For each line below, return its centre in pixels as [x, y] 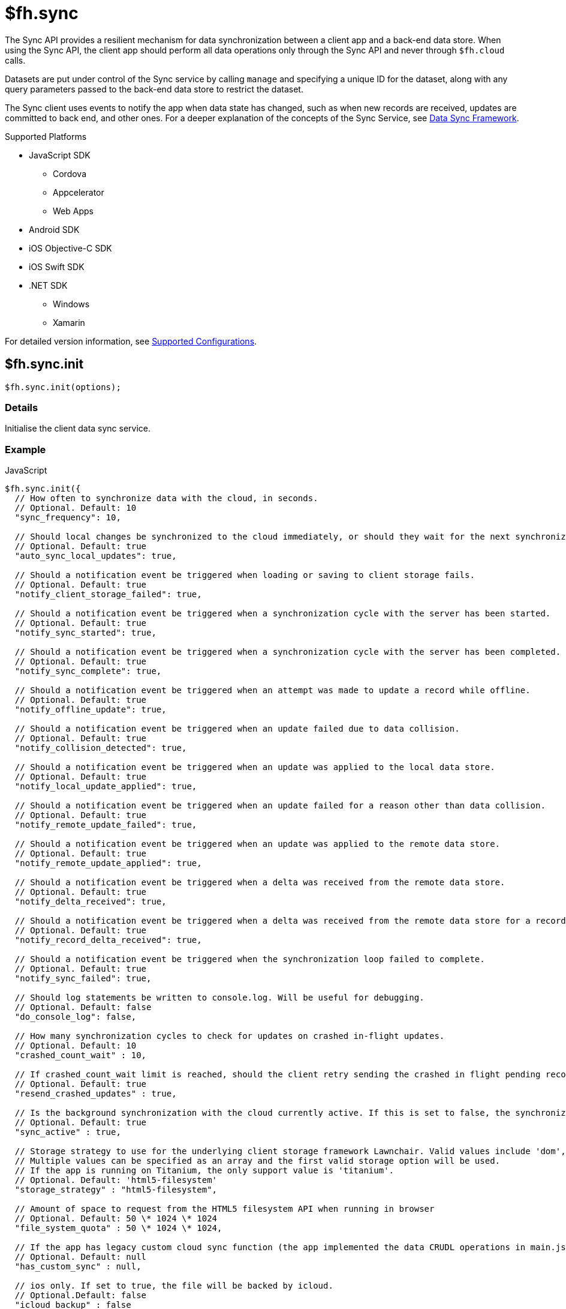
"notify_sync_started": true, [85, 633]
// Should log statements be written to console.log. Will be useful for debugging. [219, 998]
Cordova [70, 173]
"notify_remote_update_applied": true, [108, 863]
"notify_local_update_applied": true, [106, 787]
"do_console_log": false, [76, 1017]
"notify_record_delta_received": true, [108, 940]
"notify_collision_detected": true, [101, 748]
